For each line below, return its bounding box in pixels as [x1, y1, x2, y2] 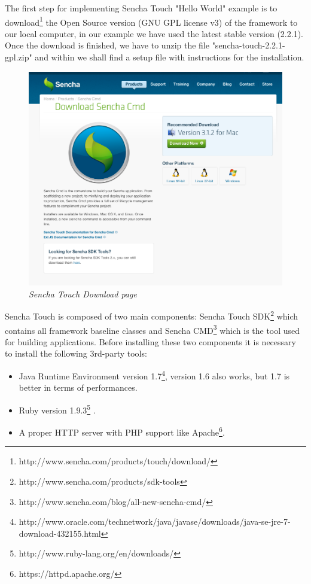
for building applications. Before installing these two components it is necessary [5, 335, 296, 348]
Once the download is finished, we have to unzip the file [5, 39, 209, 51]
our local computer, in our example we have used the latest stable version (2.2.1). [5, 27, 303, 39]
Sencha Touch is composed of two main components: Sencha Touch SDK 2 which [5, 308, 298, 323]
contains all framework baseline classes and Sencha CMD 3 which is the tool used [5, 322, 300, 336]
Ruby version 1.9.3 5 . [19, 401, 96, 416]
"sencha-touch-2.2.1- [212, 39, 285, 51]
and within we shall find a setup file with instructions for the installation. [35, 51, 304, 63]
